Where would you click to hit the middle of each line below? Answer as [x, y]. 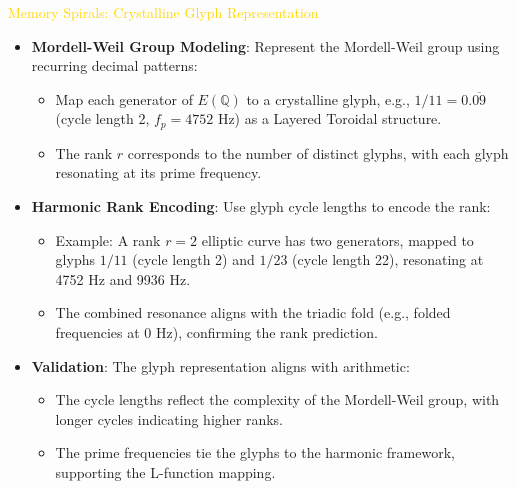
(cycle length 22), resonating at [388, 259]
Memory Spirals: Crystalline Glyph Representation [163, 12]
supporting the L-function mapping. [165, 471]
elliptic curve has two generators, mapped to [337, 239]
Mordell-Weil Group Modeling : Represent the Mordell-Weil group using [265, 45]
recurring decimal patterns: [114, 65]
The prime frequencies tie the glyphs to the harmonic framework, [255, 452]
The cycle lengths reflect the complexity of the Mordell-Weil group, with [277, 399]
